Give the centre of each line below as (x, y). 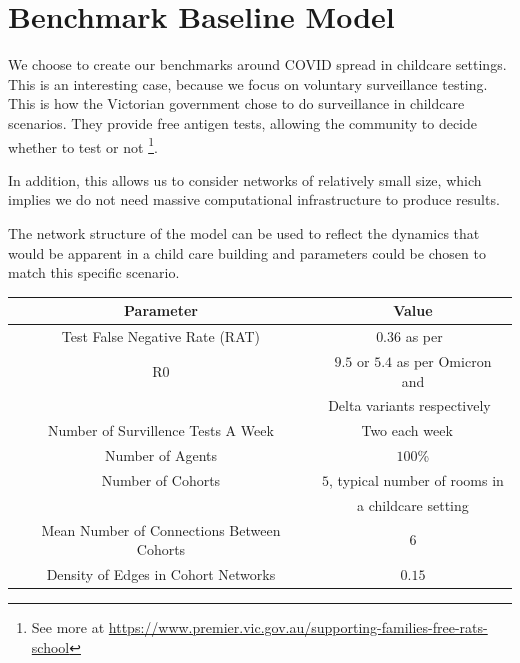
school (50, 646)
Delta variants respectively (409, 405)
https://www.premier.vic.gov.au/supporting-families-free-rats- (298, 627)
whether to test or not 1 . (83, 145)
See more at (68, 627)
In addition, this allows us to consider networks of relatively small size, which (245, 179)
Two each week (407, 430)
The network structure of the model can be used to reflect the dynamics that (244, 232)
